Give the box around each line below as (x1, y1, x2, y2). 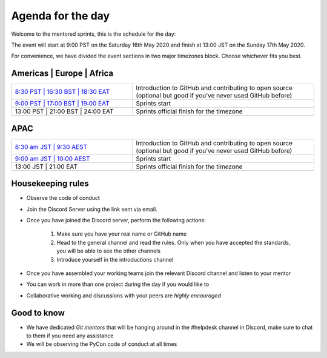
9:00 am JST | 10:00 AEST (15, 154, 90, 163)
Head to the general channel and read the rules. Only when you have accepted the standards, (56, 239, 291, 246)
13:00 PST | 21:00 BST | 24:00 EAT (15, 107, 114, 116)
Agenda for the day (11, 9, 110, 22)
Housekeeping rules (11, 179, 89, 189)
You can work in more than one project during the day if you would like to (26, 280, 210, 288)
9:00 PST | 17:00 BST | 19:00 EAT (15, 99, 110, 108)
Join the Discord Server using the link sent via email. (26, 205, 157, 213)
